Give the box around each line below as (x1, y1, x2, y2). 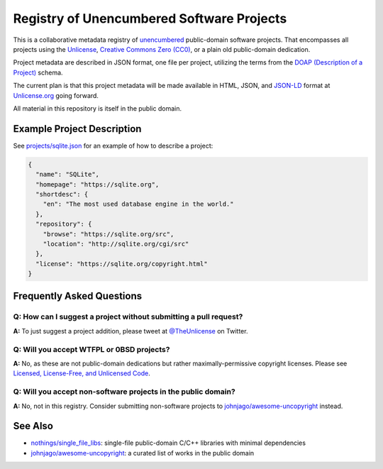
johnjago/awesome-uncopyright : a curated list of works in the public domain (30, 448, 255, 457)
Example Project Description (13, 123, 142, 135)
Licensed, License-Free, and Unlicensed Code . (13, 369, 150, 377)
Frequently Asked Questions (13, 290, 143, 302)
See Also (13, 420, 53, 432)
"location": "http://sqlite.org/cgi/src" (43, 240, 189, 248)
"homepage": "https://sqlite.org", (35, 180, 160, 188)
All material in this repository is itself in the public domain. (13, 104, 182, 113)
